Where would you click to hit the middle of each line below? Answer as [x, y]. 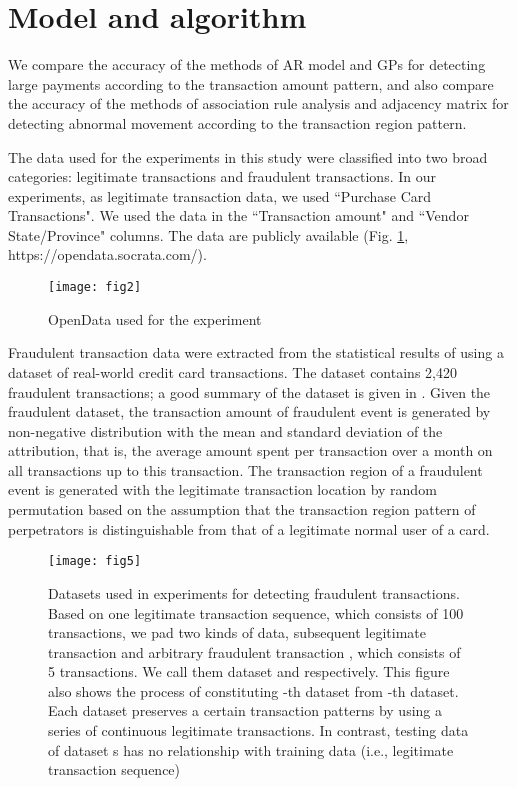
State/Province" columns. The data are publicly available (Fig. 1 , [208, 234]
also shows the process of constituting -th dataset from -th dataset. [253, 690]
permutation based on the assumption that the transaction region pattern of [242, 509]
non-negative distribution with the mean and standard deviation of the [225, 430]
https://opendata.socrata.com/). [107, 254]
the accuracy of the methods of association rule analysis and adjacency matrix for [258, 103]
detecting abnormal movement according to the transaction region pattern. [237, 122]
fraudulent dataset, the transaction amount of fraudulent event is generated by [249, 411]
